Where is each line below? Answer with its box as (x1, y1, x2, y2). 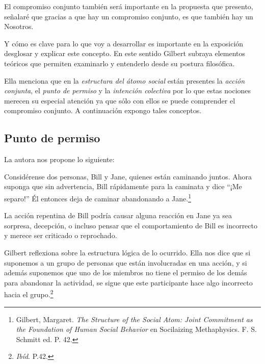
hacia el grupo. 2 (4, 288, 54, 299)
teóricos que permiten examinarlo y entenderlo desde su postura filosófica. (4, 58, 235, 68)
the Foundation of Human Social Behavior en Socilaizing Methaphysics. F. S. (16, 324, 257, 334)
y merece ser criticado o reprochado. (4, 230, 117, 241)
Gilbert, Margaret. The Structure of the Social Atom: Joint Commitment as (16, 314, 253, 324)
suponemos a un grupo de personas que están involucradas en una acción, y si (4, 257, 247, 268)
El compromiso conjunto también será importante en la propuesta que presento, (4, 1, 253, 11)
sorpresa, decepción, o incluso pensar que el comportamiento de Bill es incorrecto (4, 220, 257, 230)
